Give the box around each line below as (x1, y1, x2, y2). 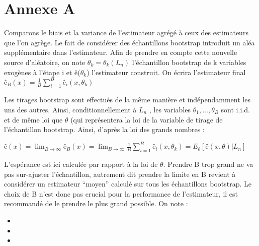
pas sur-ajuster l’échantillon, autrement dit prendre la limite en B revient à (4, 168, 236, 179)
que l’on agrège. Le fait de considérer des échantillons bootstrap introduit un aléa (4, 37, 255, 47)
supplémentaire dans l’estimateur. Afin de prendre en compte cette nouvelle (4, 47, 237, 57)
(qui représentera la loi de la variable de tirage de (70, 114, 223, 125)
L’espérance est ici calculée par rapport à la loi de (4, 159, 158, 169)
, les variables (149, 104, 191, 114)
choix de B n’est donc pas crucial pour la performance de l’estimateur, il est (4, 188, 238, 199)
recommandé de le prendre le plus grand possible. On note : (4, 198, 188, 209)
